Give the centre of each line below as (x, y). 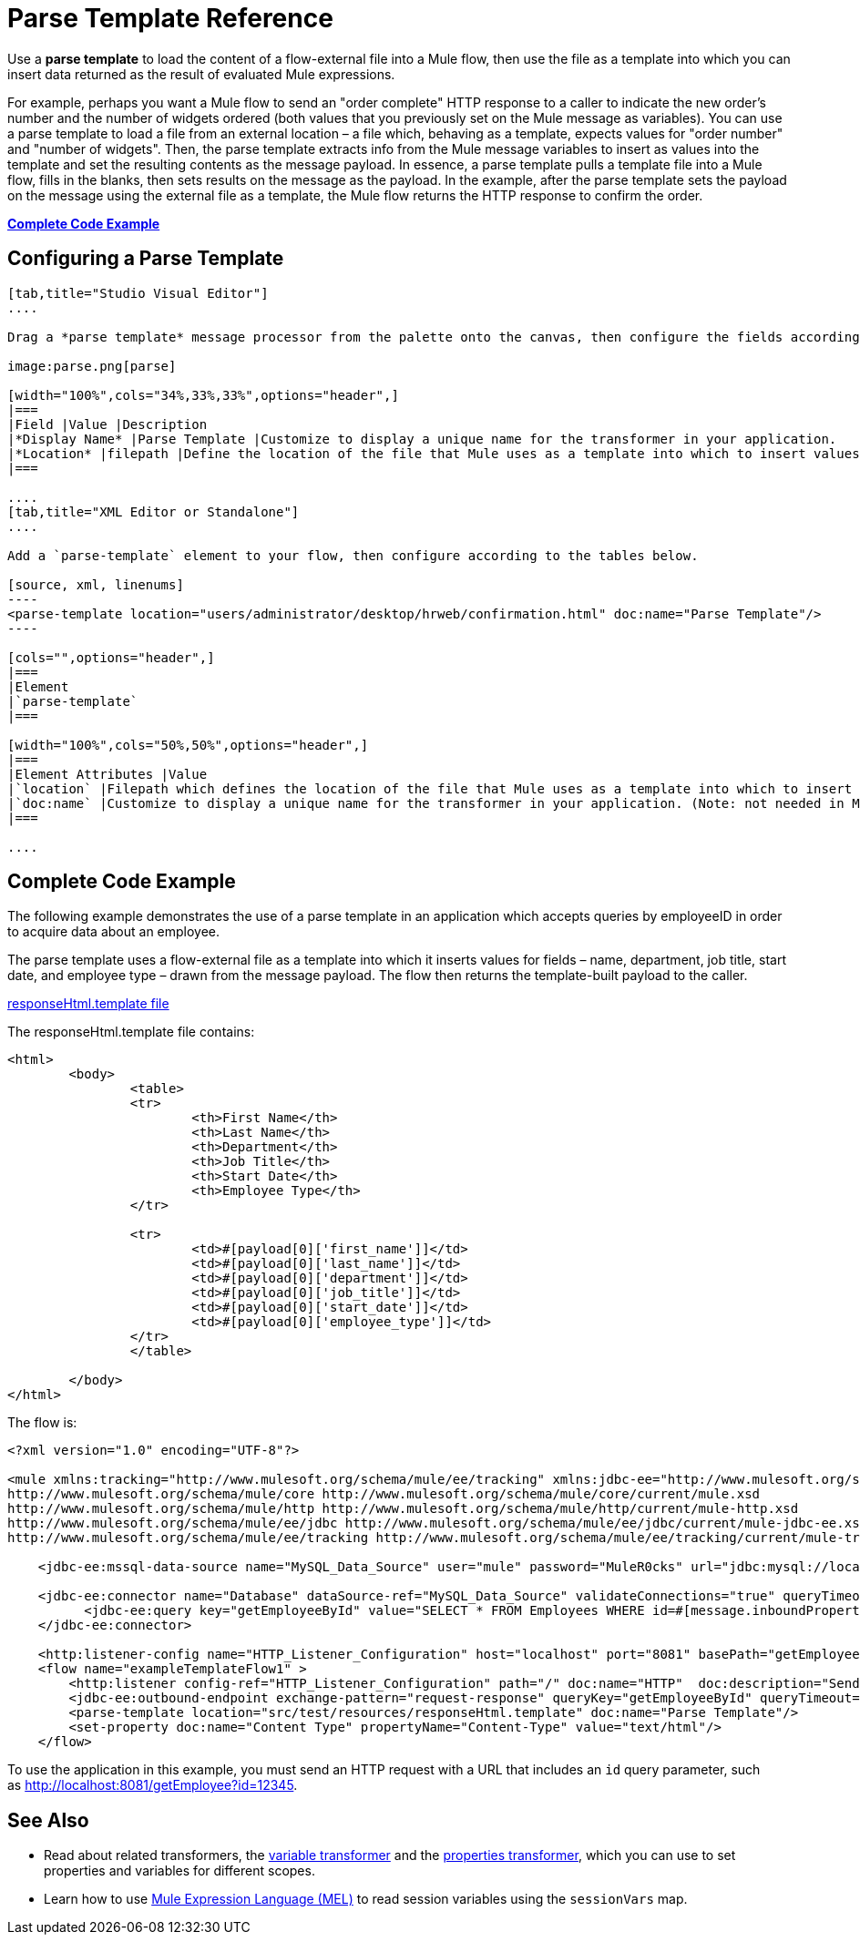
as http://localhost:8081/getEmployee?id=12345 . (153, 1785)
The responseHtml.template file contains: (131, 1032)
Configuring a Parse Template (146, 259)
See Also (48, 1820)
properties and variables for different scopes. (179, 1871)
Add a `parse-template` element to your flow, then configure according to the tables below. (353, 555)
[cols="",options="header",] (111, 657)
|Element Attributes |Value (107, 774)
